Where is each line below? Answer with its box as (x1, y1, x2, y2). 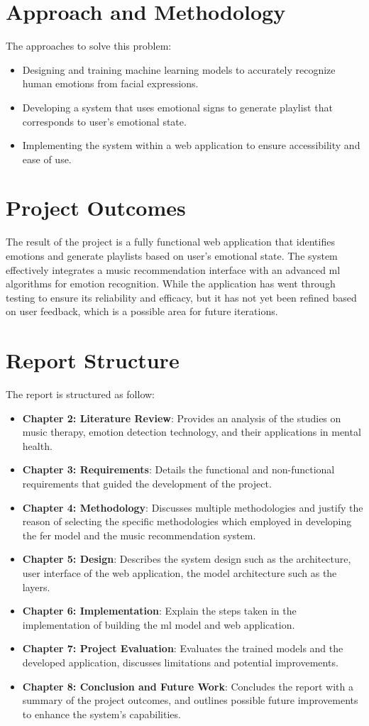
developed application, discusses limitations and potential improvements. (22, 655, 338, 669)
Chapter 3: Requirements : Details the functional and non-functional (22, 462, 335, 477)
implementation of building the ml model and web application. (22, 617, 295, 632)
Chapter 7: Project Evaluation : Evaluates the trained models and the (22, 641, 343, 656)
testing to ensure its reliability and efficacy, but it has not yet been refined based (6, 290, 357, 304)
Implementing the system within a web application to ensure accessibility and (22, 138, 360, 153)
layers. (22, 579, 50, 594)
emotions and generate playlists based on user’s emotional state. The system (6, 248, 338, 263)
